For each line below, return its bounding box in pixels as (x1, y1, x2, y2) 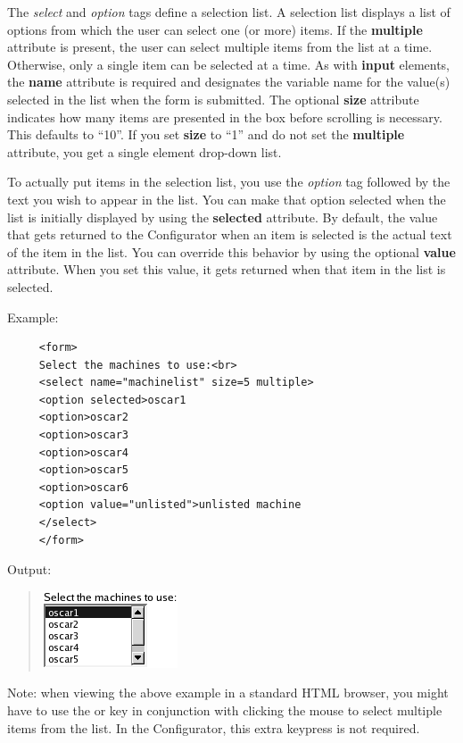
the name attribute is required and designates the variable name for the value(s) (7, 72, 451, 91)
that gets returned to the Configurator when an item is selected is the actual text (7, 225, 452, 244)
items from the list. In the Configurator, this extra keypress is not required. (7, 718, 420, 737)
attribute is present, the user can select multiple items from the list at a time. (7, 38, 433, 56)
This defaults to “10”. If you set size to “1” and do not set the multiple (7, 125, 405, 144)
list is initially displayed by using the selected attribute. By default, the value (7, 207, 438, 226)
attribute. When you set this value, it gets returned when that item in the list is (7, 260, 446, 279)
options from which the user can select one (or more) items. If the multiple (7, 20, 423, 38)
